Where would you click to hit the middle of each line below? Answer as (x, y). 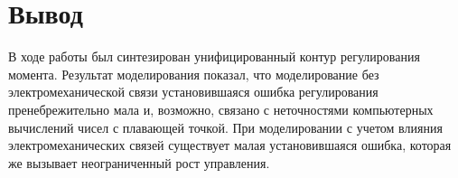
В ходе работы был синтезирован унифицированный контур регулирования (214, 56)
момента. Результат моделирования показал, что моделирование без (194, 74)
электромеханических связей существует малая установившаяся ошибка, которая (230, 145)
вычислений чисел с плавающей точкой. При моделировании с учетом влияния (225, 127)
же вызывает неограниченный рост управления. (139, 162)
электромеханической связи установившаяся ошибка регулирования (193, 92)
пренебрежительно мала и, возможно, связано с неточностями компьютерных (221, 109)
